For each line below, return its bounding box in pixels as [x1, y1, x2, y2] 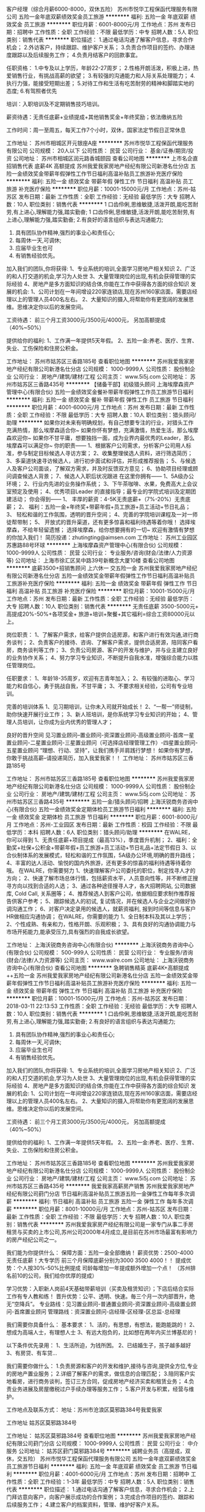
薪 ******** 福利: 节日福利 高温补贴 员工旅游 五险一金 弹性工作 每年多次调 [6, 1198, 194, 1205]
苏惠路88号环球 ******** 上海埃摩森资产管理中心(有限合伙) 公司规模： [6, 542, 184, 548]
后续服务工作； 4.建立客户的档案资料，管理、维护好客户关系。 [6, 1501, 163, 1508]
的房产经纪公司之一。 [6, 1236, 60, 1243]
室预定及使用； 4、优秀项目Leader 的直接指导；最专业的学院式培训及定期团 [6, 488, 196, 495]
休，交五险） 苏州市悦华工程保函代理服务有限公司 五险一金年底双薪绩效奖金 [6, 1455, 196, 1462]
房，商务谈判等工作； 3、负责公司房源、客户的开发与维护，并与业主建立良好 [6, 646, 198, 654]
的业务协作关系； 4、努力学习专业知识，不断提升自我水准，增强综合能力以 [6, 654, 193, 661]
